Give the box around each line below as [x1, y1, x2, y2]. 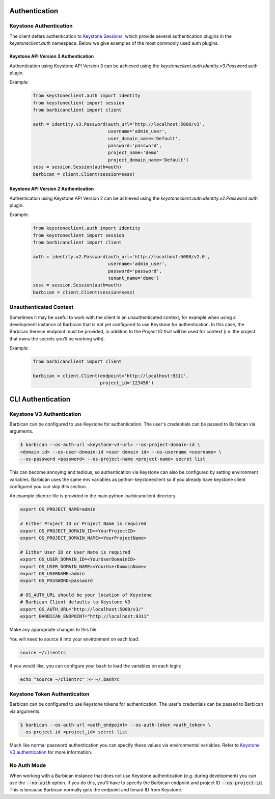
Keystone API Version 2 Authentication [9, 186, 94, 192]
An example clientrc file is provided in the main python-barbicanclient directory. [9, 493, 177, 499]
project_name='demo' [107, 150, 159, 155]
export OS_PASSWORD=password [20, 578, 93, 583]
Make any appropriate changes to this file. [9, 627, 98, 633]
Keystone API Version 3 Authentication [9, 54, 94, 60]
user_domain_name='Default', [107, 136, 181, 141]
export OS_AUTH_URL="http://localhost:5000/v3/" [20, 606, 144, 612]
